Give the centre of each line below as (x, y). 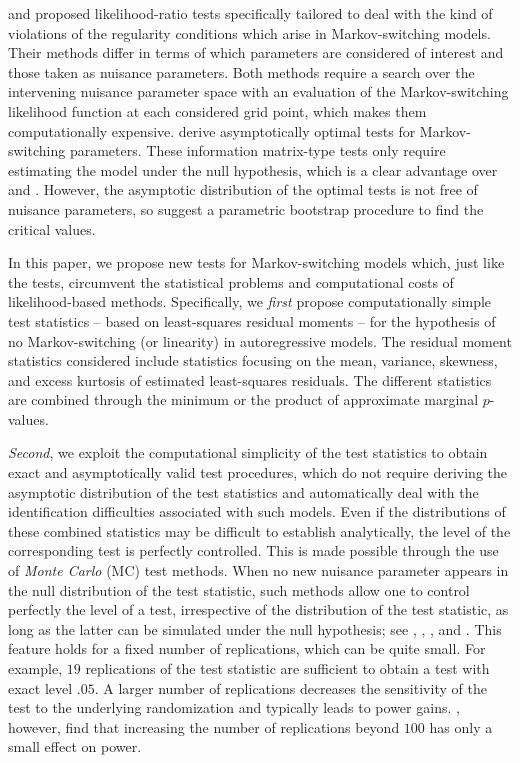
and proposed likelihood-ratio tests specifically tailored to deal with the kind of (250, 13)
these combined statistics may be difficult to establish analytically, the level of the (259, 530)
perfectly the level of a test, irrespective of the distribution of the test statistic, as (258, 609)
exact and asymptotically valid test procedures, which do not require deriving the (257, 472)
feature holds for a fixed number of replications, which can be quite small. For (247, 648)
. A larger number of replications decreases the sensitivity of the (290, 687)
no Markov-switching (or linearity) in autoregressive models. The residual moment (260, 340)
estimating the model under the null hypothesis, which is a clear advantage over (253, 169)
